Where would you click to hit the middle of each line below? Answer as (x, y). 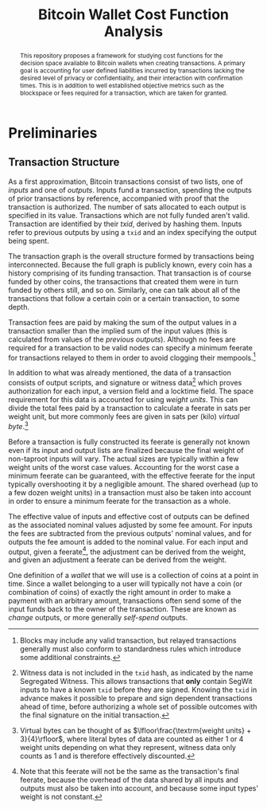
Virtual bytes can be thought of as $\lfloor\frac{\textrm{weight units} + (135, 731)
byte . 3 (19, 426)
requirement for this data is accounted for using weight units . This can (123, 400)
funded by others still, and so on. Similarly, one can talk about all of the (124, 290)
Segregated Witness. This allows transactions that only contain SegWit (136, 682)
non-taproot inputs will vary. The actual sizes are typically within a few (124, 459)
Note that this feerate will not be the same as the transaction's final (130, 772)
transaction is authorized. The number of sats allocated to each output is (127, 207)
